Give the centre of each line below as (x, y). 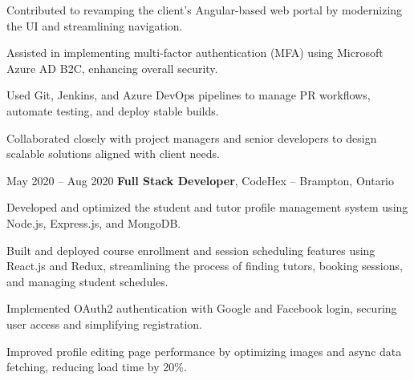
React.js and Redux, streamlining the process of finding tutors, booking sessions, (205, 266)
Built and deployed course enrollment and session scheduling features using (191, 250)
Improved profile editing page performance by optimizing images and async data (204, 351)
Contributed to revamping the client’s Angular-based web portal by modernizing (205, 10)
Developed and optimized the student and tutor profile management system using (207, 207)
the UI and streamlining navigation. (95, 25)
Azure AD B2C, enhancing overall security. (112, 68)
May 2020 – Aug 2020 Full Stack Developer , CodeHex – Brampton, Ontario (201, 180)
